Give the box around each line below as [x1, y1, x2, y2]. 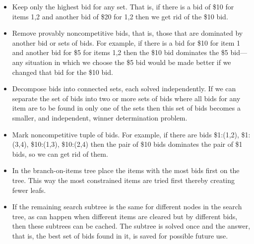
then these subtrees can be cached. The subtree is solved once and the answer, [12, 221, 251, 231]
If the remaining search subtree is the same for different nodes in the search [12, 201, 242, 212]
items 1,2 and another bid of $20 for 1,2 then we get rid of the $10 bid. [12, 11, 228, 21]
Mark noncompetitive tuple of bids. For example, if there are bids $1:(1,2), [12, 129, 239, 139]
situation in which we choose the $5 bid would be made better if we [25, 57, 231, 67]
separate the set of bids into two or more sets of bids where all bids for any [12, 93, 241, 103]
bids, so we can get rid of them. [12, 148, 108, 159]
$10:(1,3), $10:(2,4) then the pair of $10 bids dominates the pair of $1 [31, 139, 243, 149]
